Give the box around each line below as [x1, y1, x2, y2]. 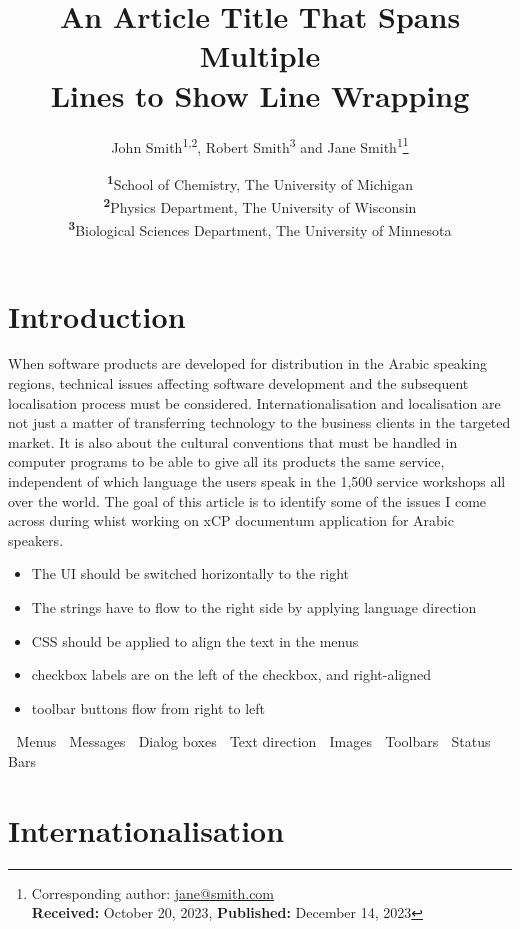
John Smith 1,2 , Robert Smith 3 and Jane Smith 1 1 [111, 133, 409, 157]
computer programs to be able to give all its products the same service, [8, 451, 445, 472]
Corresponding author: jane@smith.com [31, 882, 275, 903]
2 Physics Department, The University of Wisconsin [103, 194, 417, 217]
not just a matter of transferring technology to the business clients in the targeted [8, 412, 511, 433]
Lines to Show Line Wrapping [50, 74, 470, 115]
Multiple [199, 35, 321, 76]
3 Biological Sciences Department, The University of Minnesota [68, 217, 452, 240]
